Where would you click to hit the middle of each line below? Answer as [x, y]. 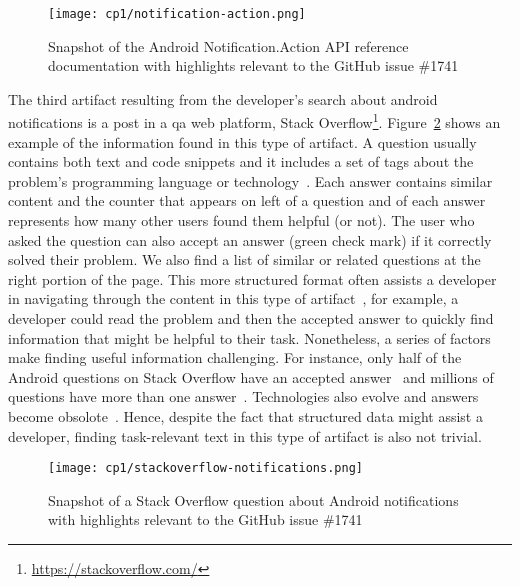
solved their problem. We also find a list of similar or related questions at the [244, 259]
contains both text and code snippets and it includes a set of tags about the [241, 161]
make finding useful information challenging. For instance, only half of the [235, 357]
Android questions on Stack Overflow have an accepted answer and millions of [251, 376]
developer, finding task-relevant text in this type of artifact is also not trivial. [245, 435]
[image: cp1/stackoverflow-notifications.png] [205, 468]
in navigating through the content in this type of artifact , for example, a [233, 298]
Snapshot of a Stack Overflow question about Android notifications [253, 499]
